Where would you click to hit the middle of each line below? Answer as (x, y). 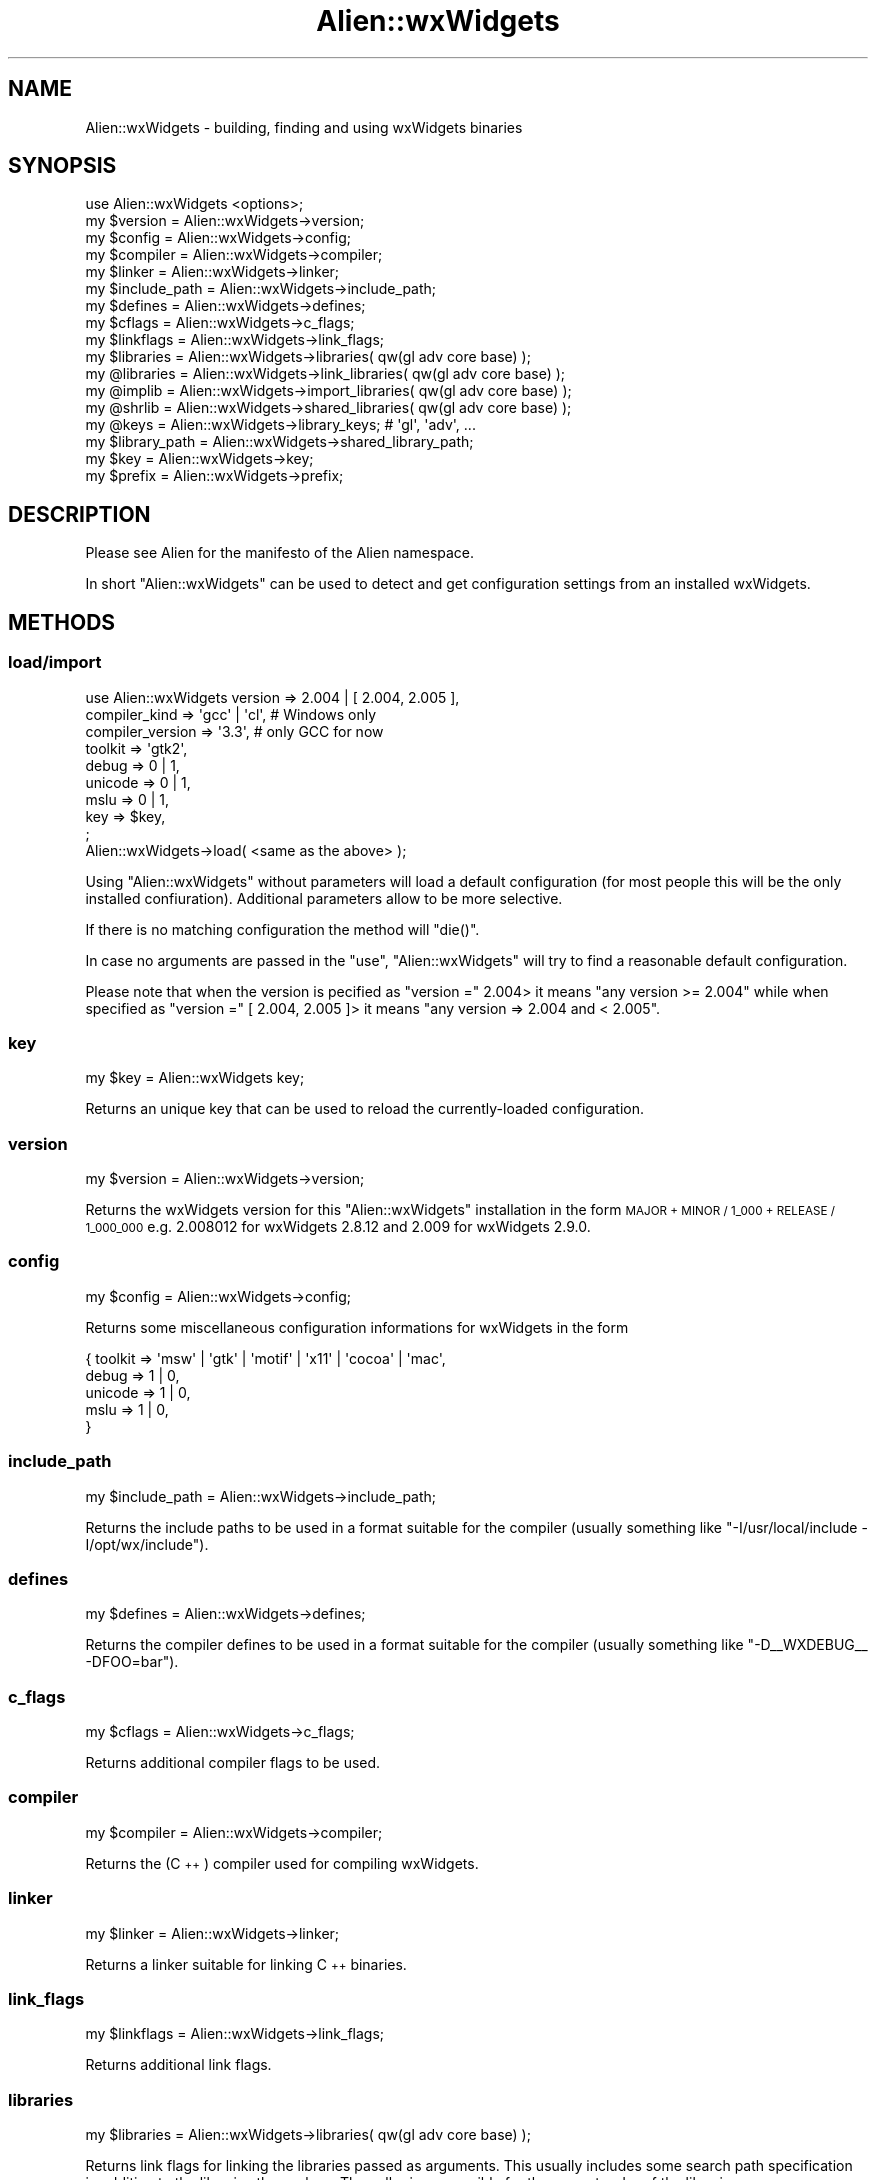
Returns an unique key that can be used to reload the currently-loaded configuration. (364, 1109)
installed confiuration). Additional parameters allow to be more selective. (324, 898)
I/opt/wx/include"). (147, 1544)
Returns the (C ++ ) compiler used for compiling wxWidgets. (282, 1863)
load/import (55, 662)
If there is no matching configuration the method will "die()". (282, 929)
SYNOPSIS (62, 166)
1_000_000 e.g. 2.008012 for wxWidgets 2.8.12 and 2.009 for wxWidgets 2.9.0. (338, 1226)
